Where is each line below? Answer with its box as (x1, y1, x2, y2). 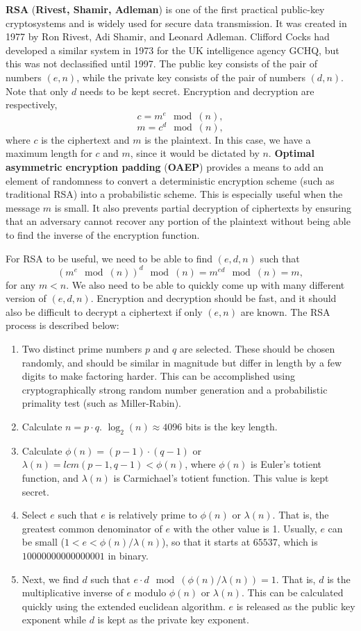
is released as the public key (236, 598, 355, 613)
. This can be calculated (241, 585, 344, 600)
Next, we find (22, 571, 79, 586)
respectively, (6, 97, 58, 112)
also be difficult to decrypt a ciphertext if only (6, 304, 203, 319)
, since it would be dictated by (130, 146, 260, 160)
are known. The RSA (240, 304, 330, 319)
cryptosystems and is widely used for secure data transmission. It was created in (6, 15, 347, 30)
